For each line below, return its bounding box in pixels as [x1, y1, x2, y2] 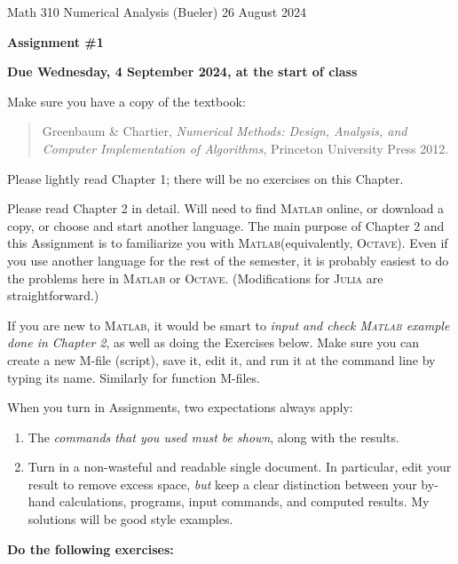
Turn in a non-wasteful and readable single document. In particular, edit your [28, 457, 452, 476]
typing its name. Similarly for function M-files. [7, 368, 260, 386]
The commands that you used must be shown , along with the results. [28, 427, 399, 446]
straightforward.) [7, 286, 99, 305]
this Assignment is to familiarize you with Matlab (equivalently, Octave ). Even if [7, 234, 448, 252]
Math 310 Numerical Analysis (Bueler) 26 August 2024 [7, 3, 306, 20]
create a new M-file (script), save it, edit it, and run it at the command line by [7, 350, 436, 369]
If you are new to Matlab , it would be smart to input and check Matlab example [7, 315, 450, 334]
